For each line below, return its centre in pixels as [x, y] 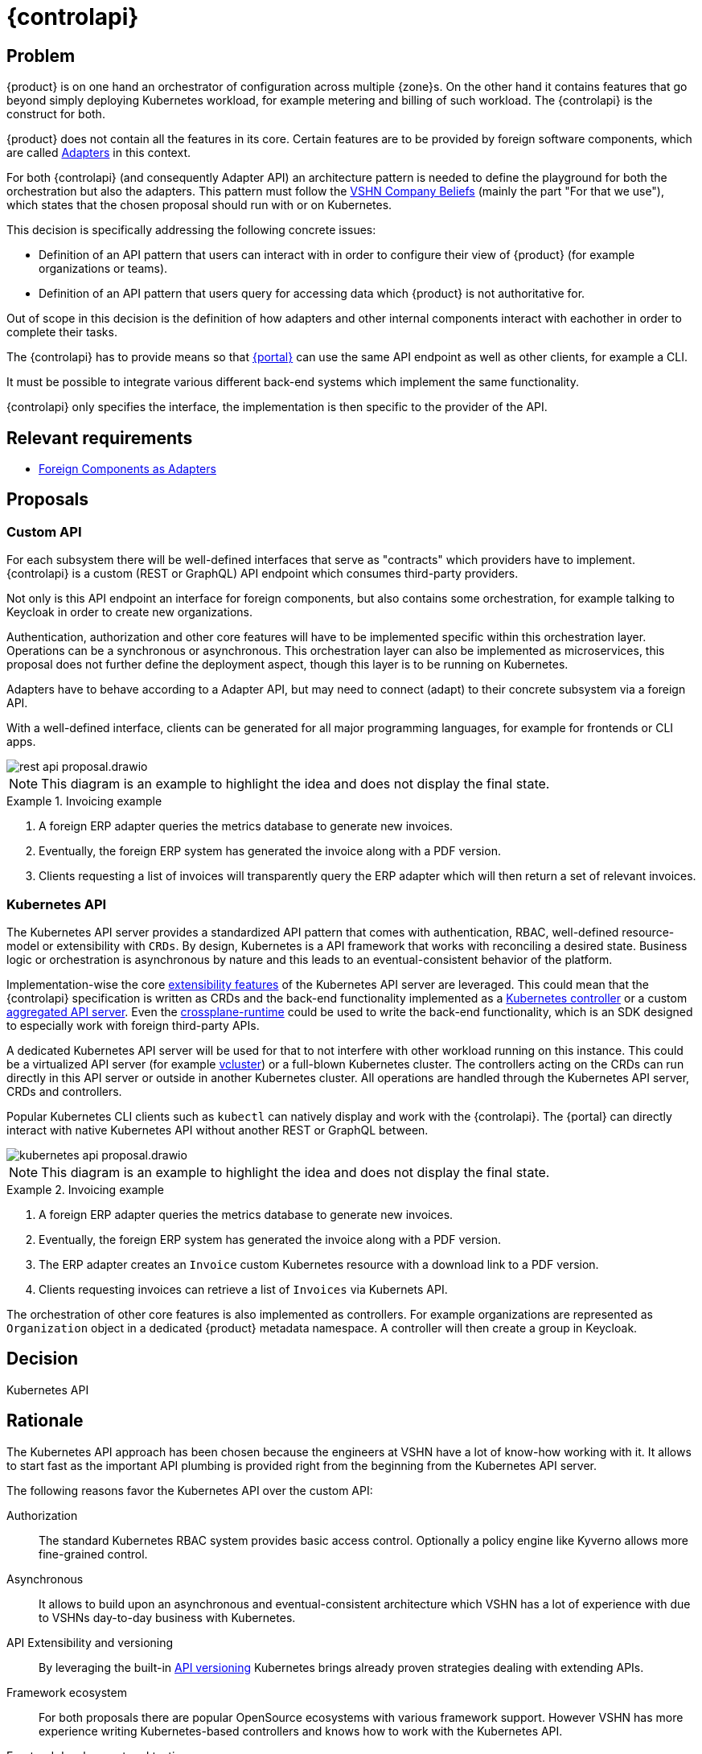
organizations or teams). [103, 269]
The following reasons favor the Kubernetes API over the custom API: [190, 1490]
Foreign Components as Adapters [127, 469]
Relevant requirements [100, 438]
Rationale [45, 1421]
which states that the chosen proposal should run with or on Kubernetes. [199, 205]
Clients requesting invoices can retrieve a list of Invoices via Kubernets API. [243, 1289]
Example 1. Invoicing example [84, 801]
